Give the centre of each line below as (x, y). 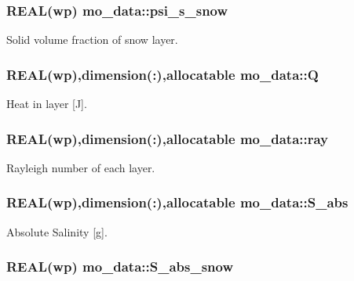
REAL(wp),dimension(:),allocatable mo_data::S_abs (177, 202)
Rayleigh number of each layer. (81, 167)
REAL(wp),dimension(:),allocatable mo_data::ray (168, 138)
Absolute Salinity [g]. (57, 231)
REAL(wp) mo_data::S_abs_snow (120, 267)
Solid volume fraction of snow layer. (92, 40)
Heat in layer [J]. (47, 104)
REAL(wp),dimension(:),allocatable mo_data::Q (162, 74)
